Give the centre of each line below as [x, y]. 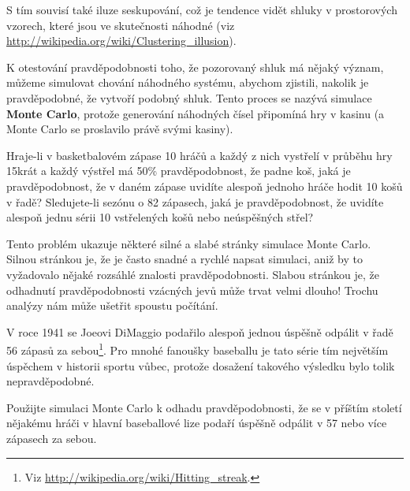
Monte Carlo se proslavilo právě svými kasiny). [120, 129]
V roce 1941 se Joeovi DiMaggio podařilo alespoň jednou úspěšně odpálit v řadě [200, 331]
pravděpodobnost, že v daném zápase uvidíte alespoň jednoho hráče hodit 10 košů [205, 186]
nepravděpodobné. [50, 381]
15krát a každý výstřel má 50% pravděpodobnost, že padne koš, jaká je [179, 171]
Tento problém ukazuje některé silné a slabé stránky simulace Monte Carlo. [189, 243]
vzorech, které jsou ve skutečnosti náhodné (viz [121, 25]
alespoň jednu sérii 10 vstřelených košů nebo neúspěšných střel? [160, 217]
